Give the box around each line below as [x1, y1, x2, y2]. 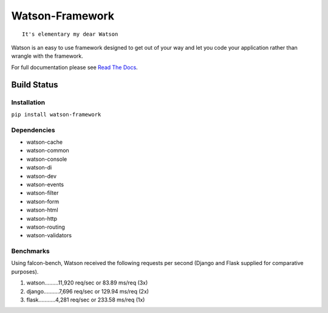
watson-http [26, 215, 58, 222]
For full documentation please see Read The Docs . [11, 64, 138, 71]
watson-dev [26, 172, 57, 180]
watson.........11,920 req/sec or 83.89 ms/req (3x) [26, 279, 148, 286]
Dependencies [11, 126, 56, 134]
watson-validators [26, 232, 72, 239]
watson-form [26, 198, 60, 205]
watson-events [26, 181, 64, 188]
